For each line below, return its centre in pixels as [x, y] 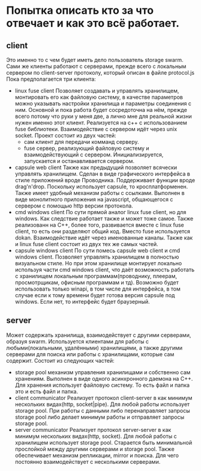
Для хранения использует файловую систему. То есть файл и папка [102, 385]
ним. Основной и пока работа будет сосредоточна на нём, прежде [101, 110]
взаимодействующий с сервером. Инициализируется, [94, 155]
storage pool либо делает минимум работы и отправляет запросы [100, 417]
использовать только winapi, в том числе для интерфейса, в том [98, 289]
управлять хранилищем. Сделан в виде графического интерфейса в [102, 174]
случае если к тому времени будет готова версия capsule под [95, 295]
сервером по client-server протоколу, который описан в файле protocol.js [100, 72]
